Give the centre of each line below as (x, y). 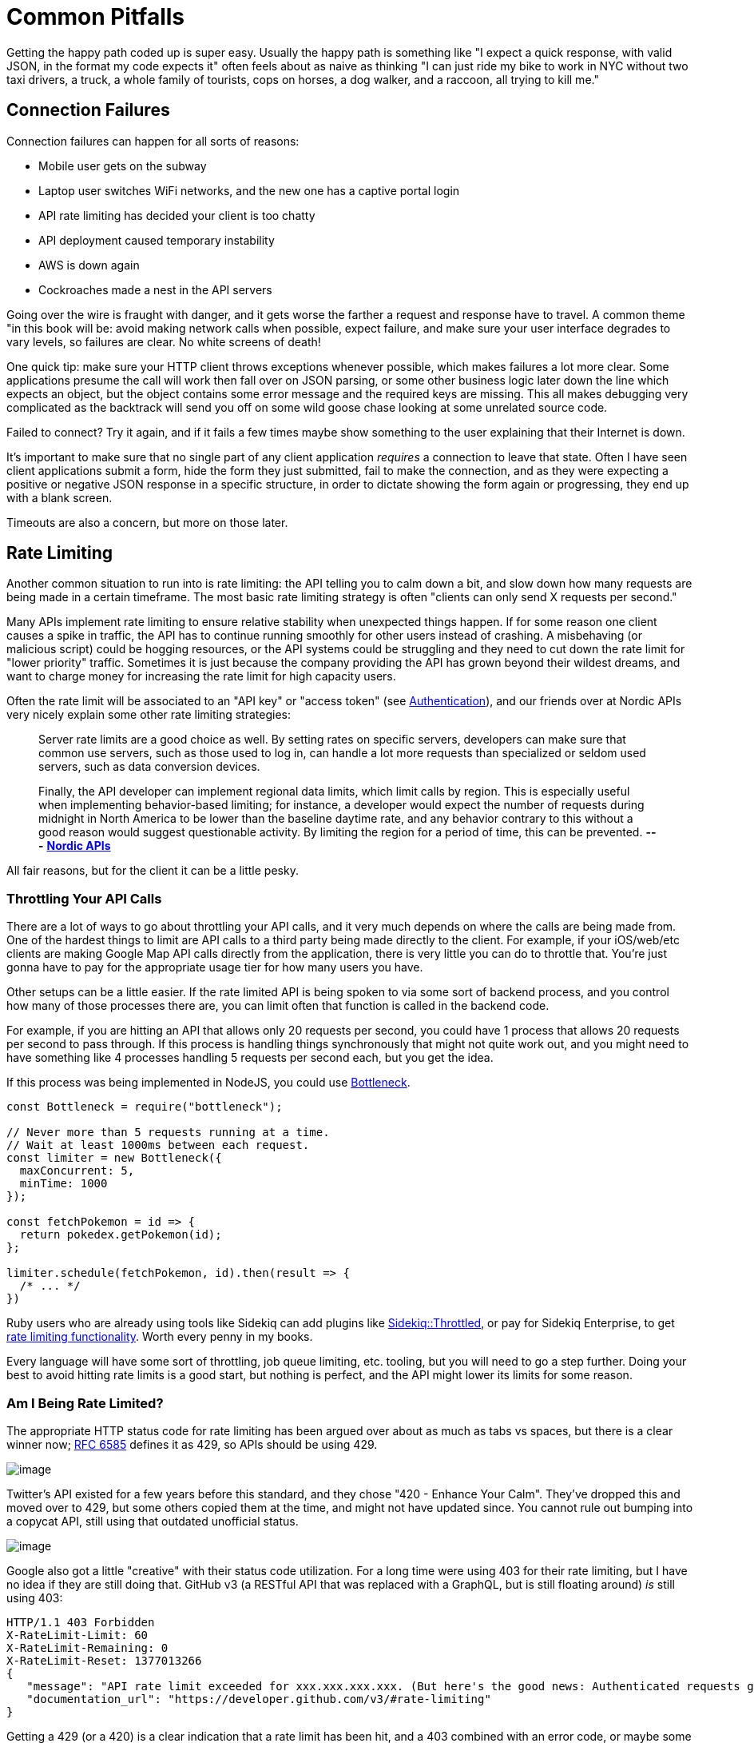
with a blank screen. (60, 497)
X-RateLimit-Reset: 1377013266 (104, 1660)
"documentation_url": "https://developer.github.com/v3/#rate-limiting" (259, 1699)
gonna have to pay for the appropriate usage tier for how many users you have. (215, 967)
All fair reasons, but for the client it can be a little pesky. (153, 871)
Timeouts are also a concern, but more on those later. (147, 522)
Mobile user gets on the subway (123, 166)
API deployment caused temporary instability (157, 240)
